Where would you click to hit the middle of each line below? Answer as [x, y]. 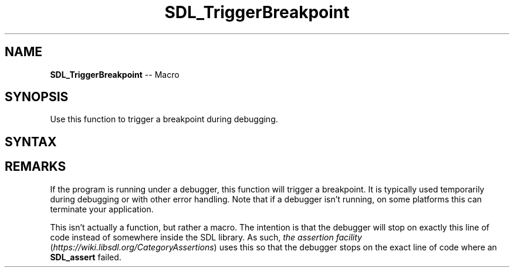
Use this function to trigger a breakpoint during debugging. [164, 119]
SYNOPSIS [37, 97]
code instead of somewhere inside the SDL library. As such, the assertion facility [206, 237]
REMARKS [35, 167]
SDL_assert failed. [86, 257]
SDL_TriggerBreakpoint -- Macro [115, 74]
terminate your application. [102, 209]
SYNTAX [31, 142]
